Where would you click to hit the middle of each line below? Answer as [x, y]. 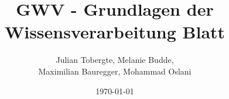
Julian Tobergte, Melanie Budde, [115, 60]
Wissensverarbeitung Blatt [115, 32]
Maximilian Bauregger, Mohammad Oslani [115, 71]
